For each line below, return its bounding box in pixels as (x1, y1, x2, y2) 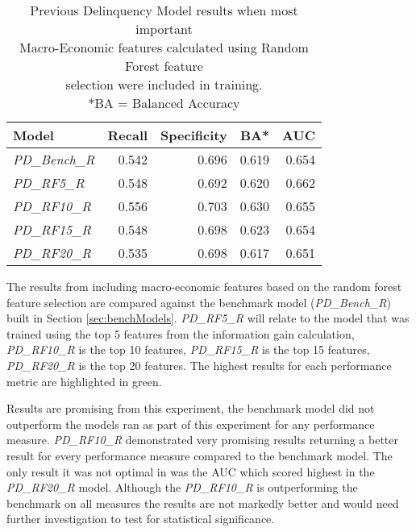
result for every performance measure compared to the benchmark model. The (6, 447, 393, 463)
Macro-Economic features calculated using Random (19, 38, 309, 56)
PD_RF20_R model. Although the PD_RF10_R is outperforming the (6, 479, 358, 496)
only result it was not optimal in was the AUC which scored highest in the (6, 463, 375, 480)
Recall (107, 126, 148, 144)
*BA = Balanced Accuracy (88, 94, 240, 112)
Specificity (160, 126, 227, 144)
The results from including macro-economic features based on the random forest (6, 278, 402, 294)
